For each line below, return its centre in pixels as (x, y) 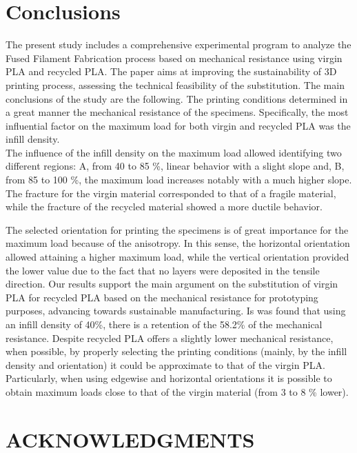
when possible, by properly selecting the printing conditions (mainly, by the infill (176, 351)
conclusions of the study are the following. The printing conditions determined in (177, 98)
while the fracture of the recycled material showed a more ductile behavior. (164, 207)
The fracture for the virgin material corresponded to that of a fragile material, (171, 193)
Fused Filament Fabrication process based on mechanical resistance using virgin (174, 58)
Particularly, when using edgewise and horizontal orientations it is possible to (169, 378)
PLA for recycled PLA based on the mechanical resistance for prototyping (162, 297)
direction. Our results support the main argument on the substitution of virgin (172, 284)
